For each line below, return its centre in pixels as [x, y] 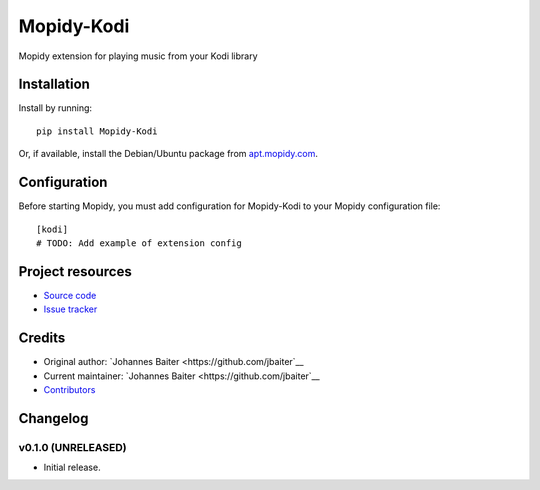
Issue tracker [70, 309]
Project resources [75, 271]
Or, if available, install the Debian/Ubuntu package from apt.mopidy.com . [168, 154]
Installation [54, 84]
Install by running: [55, 108]
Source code [70, 295]
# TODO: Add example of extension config [139, 243]
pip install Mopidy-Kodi [97, 131]
